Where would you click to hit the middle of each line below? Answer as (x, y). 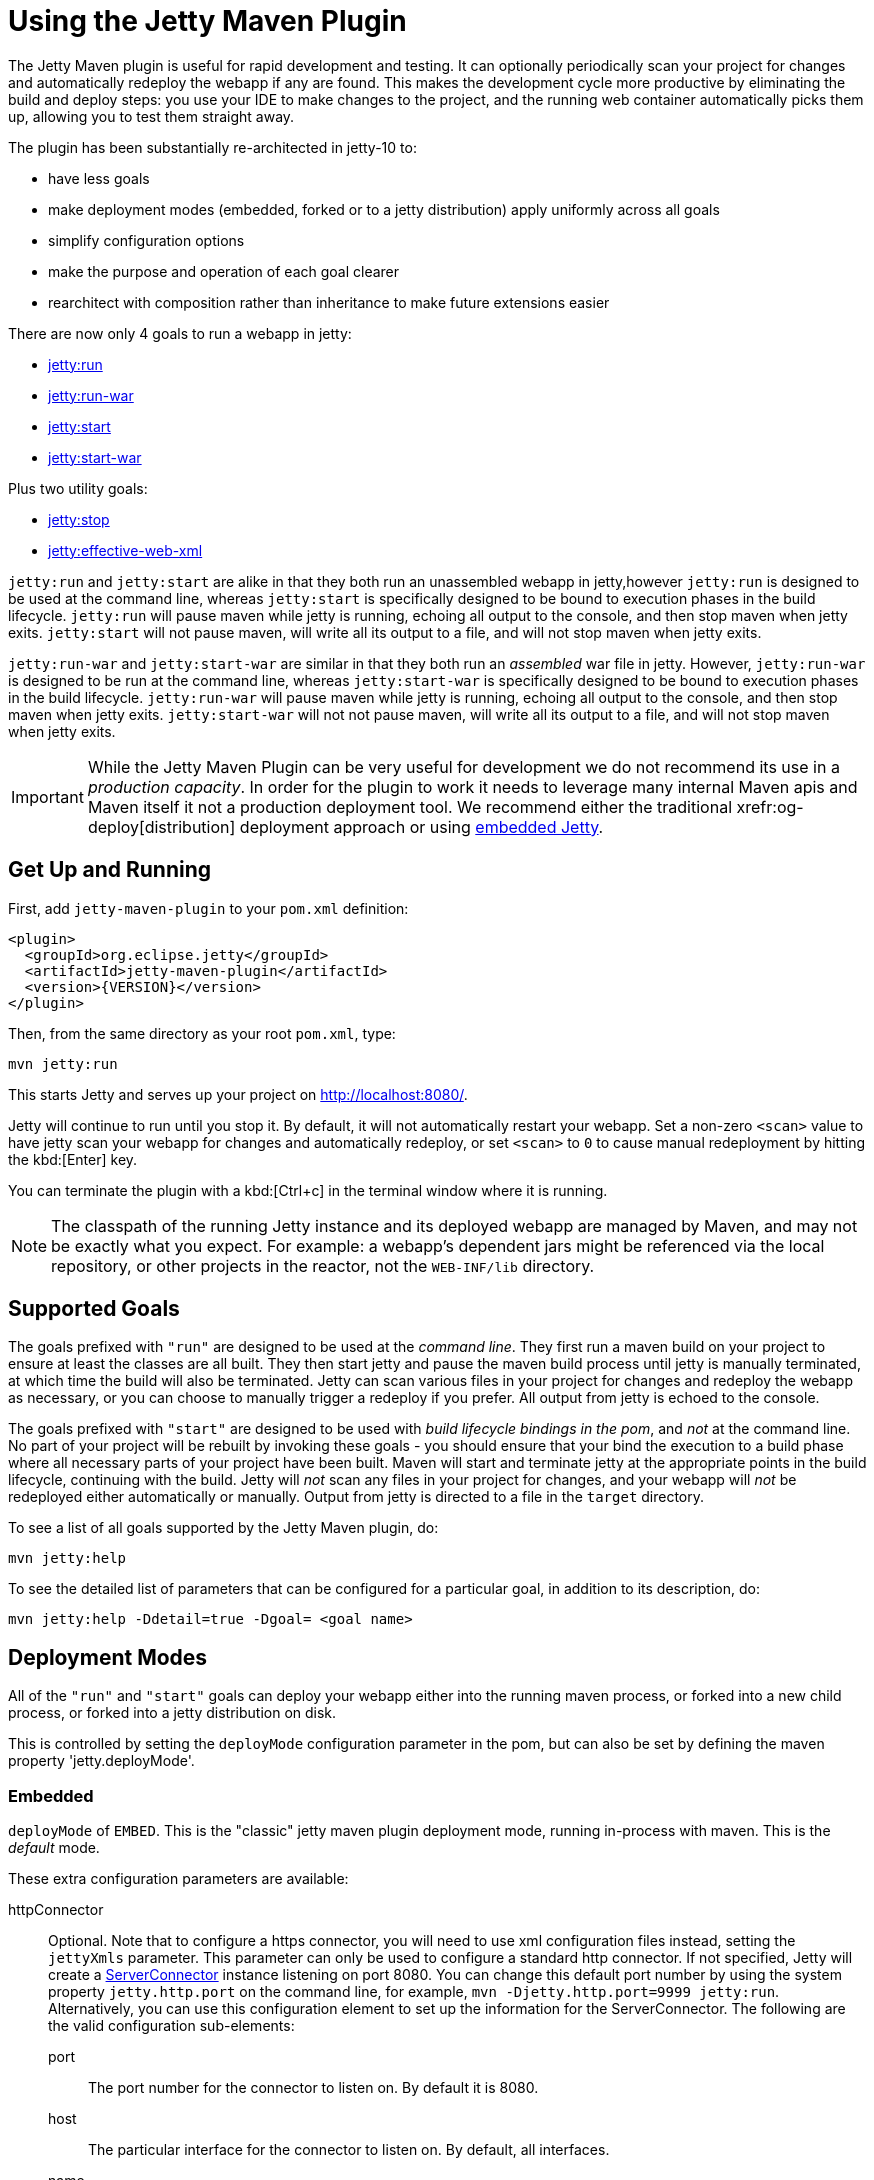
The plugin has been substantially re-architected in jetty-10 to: (212, 147)
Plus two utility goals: (78, 488)
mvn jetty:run (63, 1063)
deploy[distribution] (161, 826)
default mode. (54, 1848)
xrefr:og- (770, 806)
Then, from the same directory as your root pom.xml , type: (202, 1033)
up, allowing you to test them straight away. (151, 116)
